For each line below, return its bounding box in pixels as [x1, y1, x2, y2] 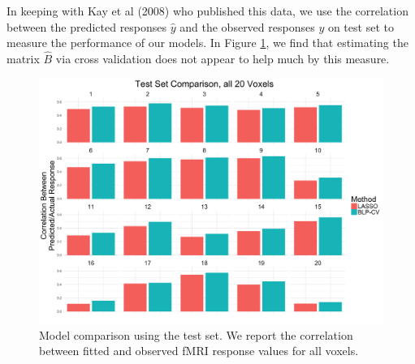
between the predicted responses [6, 18, 167, 35]
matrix [6, 50, 40, 66]
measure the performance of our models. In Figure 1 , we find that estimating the [6, 34, 409, 51]
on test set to [327, 18, 394, 35]
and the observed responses [179, 18, 315, 35]
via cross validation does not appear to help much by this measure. [55, 50, 390, 66]
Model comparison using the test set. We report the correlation [39, 326, 353, 343]
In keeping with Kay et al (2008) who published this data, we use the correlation [6, 2, 409, 19]
